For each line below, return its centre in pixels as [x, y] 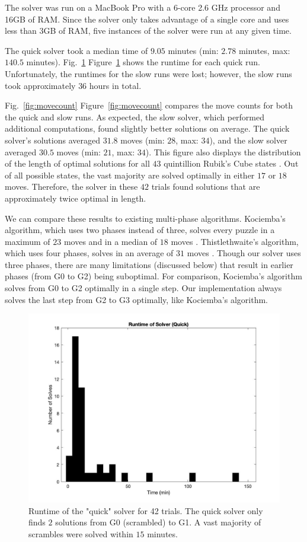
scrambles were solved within [81, 534]
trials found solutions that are [206, 186]
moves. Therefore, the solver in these [71, 186]
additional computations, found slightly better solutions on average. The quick [147, 128]
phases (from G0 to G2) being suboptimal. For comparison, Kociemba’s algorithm [153, 276]
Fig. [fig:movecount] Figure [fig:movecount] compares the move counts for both [149, 105]
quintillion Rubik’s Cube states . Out [231, 163]
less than [21, 31]
